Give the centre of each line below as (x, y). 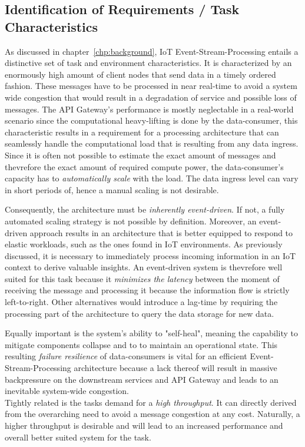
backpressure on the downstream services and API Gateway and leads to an (142, 379)
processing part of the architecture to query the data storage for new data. (140, 313)
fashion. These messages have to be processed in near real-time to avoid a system (151, 86)
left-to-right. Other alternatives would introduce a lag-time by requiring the (141, 302)
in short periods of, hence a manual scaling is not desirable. (112, 189)
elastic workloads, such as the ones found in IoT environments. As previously (144, 244)
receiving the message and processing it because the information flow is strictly (147, 290)
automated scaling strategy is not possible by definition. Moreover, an (131, 221)
